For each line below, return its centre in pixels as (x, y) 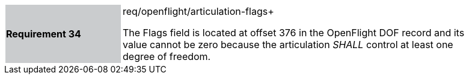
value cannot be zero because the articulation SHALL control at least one (288, 45)
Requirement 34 (44, 34)
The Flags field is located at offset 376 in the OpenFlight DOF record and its (294, 33)
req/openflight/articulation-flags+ (198, 11)
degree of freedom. (167, 56)
